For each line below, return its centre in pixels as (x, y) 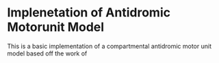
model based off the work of (47, 53)
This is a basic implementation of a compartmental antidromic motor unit (109, 46)
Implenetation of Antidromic (89, 13)
